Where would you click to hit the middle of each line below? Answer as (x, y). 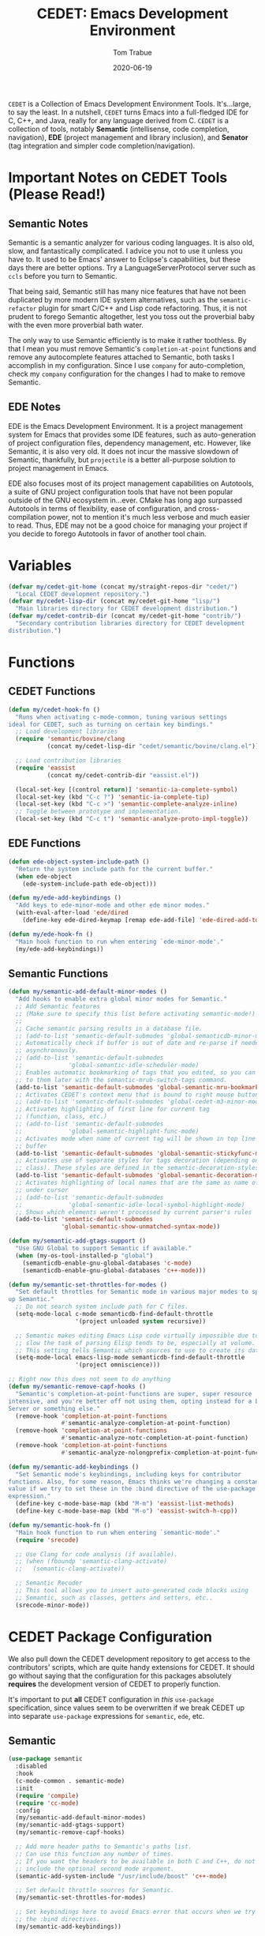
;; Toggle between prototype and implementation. (98, 812)
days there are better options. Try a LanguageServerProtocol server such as (132, 267)
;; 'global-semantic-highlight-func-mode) (107, 1131)
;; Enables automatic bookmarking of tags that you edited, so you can (136, 1072)
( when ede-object (44, 876)
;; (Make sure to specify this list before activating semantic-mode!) (136, 1013)
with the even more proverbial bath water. (76, 325)
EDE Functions (45, 843)
